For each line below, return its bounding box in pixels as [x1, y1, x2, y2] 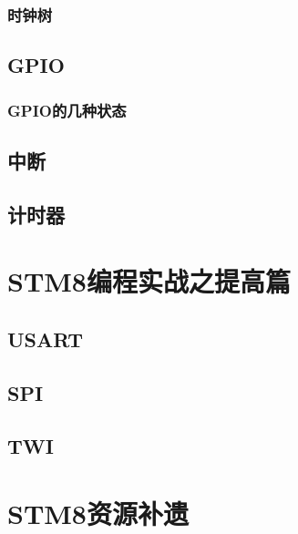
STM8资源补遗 [7, 494, 189, 531]
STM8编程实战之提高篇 [7, 262, 291, 300]
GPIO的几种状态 [7, 98, 127, 121]
